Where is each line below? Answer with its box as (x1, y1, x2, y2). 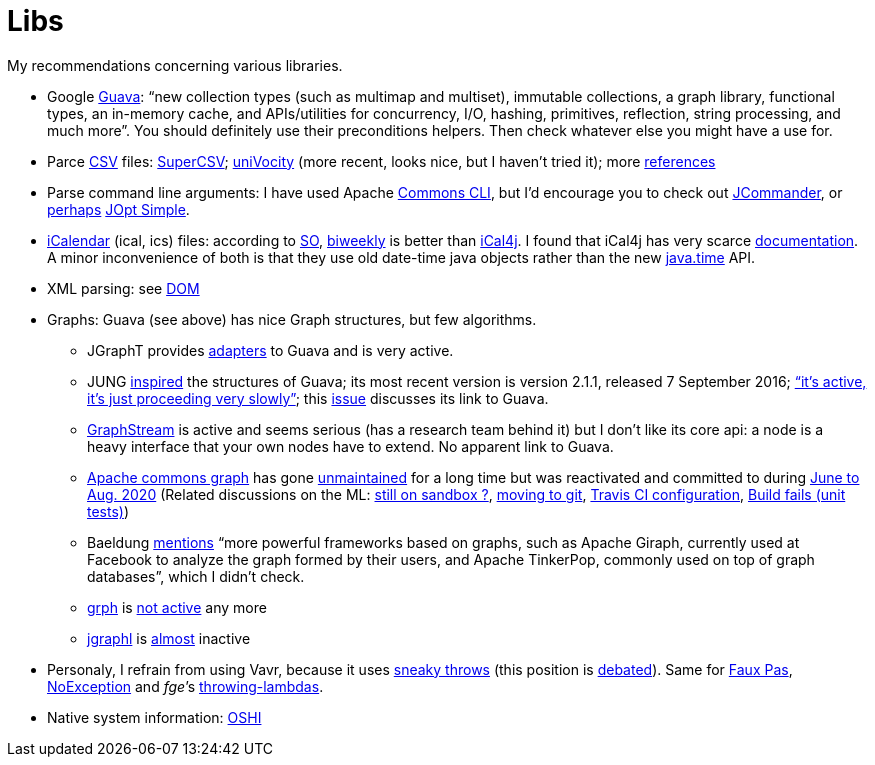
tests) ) (87, 502, 130, 520)
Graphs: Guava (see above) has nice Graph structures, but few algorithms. (47, 310, 537, 328)
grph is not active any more (87, 598, 267, 616)
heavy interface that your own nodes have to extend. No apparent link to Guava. (87, 437, 614, 455)
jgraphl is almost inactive (87, 629, 251, 647)
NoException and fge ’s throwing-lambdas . (47, 677, 324, 695)
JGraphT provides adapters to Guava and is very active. (87, 341, 454, 359)
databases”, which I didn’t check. (87, 567, 305, 585)
